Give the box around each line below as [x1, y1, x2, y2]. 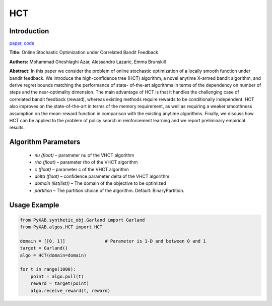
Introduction [9, 27, 49, 35]
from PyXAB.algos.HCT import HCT [20, 224, 103, 230]
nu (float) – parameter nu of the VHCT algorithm [34, 152, 134, 158]
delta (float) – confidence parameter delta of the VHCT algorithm [34, 173, 170, 179]
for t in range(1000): [20, 267, 76, 272]
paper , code [9, 40, 35, 46]
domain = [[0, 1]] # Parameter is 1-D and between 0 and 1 [20, 238, 206, 244]
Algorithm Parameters [9, 138, 81, 146]
